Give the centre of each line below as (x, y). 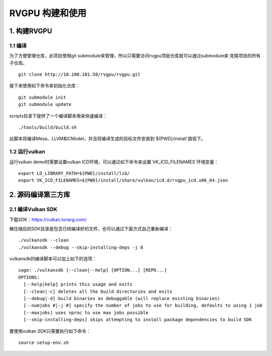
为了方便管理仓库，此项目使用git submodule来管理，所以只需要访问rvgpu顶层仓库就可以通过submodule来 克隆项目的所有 (135, 56)
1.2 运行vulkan (27, 152)
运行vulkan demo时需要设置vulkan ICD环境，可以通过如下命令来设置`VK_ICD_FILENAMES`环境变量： (114, 162)
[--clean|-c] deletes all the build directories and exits (98, 291)
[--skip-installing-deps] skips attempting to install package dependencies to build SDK (138, 320)
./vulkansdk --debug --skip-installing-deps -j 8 (81, 247)
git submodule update (45, 104)
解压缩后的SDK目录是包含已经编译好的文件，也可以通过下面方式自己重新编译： (91, 228)
